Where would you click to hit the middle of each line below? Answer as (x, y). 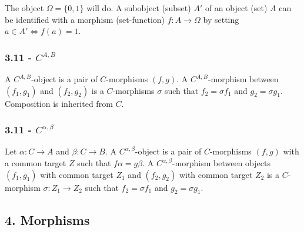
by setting (221, 19)
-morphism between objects (221, 163)
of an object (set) (236, 8)
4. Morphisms (47, 219)
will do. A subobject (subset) (139, 8)
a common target (36, 163)
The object (24, 8)
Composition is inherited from (59, 103)
